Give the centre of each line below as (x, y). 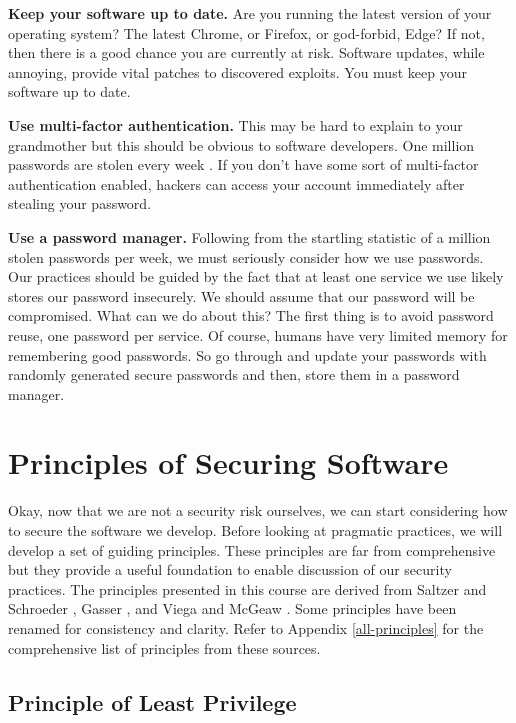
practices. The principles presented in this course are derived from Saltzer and (247, 588)
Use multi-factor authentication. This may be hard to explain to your (235, 124)
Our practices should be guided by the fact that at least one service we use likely (256, 276)
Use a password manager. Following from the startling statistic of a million (249, 236)
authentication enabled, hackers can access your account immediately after (236, 183)
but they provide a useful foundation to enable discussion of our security (230, 569)
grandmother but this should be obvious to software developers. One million (241, 144)
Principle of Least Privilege (152, 701)
